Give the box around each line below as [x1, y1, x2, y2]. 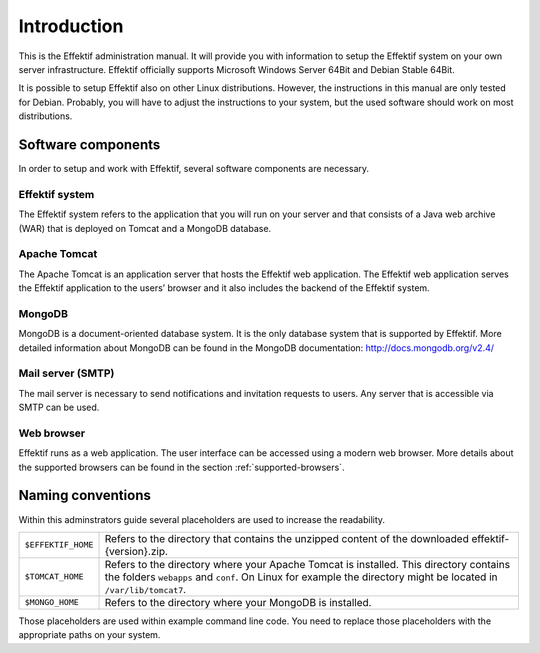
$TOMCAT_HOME [24, 571, 84, 582]
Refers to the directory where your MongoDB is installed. [104, 595, 372, 609]
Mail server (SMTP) [18, 366, 115, 380]
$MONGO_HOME [24, 597, 79, 608]
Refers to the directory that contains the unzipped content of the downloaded [104, 531, 469, 545]
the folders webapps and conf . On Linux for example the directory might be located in [104, 570, 498, 584]
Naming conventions [18, 487, 152, 504]
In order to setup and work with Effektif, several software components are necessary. [18, 163, 370, 175]
